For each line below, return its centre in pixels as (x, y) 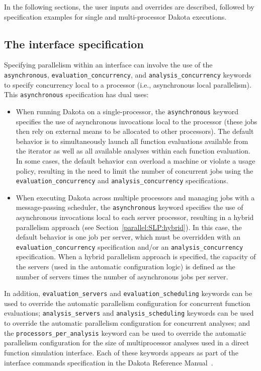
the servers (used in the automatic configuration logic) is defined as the (125, 267)
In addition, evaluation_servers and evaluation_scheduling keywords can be (128, 293)
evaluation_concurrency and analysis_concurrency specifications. (122, 180)
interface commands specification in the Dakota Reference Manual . (109, 362)
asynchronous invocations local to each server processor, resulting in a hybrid (135, 217)
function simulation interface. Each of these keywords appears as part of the (121, 352)
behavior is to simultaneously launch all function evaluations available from (132, 141)
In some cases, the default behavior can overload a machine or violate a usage (136, 160)
